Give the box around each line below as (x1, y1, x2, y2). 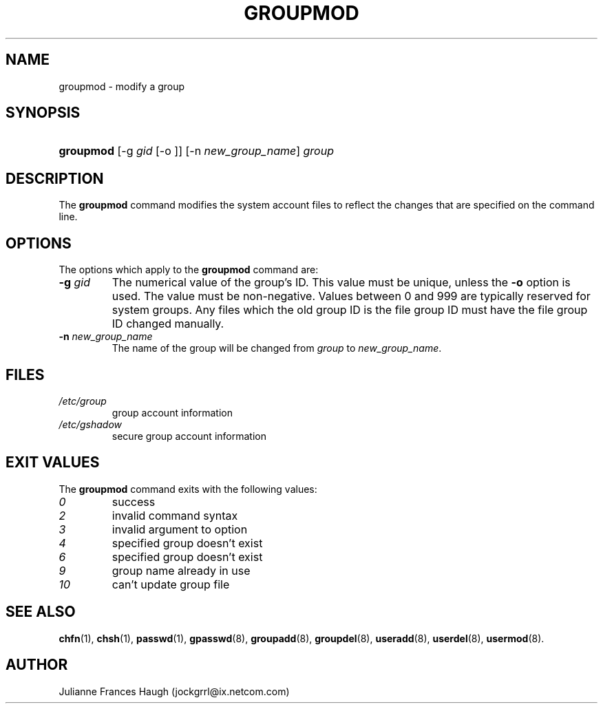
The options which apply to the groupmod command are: (59, 264, 319, 276)
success (112, 494, 156, 509)
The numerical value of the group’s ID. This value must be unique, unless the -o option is (112, 275, 571, 290)
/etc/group (59, 394, 107, 407)
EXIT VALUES (6, 454, 100, 472)
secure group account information (112, 430, 266, 442)
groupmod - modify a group (59, 80, 185, 92)
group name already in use (112, 563, 251, 578)
